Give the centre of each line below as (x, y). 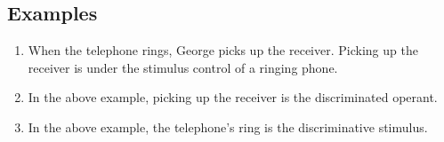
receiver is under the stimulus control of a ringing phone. (183, 67)
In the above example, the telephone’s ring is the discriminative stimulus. (228, 126)
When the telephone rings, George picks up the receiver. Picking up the (223, 50)
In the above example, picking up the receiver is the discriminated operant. (233, 97)
